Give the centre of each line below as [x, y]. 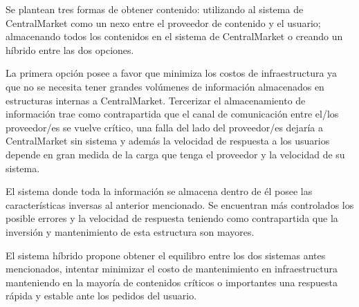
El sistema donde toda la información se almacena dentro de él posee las [159, 191]
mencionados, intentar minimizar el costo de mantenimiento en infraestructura [172, 269]
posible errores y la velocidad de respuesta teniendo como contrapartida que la [172, 218]
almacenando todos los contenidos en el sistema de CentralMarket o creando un [174, 36]
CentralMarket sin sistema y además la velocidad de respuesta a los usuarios [168, 141]
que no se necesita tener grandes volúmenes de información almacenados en [165, 86]
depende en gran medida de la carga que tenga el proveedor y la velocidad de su [175, 154]
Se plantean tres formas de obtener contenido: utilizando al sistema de [155, 9]
